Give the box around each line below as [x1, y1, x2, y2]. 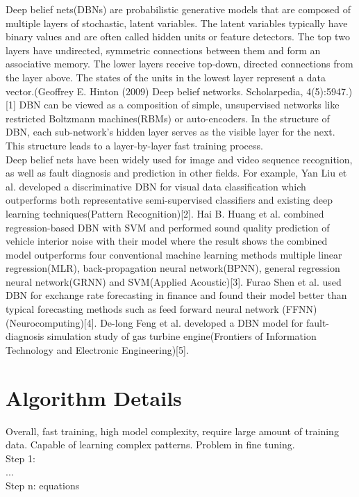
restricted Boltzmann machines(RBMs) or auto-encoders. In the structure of [6, 111, 330, 125]
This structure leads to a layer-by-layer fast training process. [6, 138, 263, 152]
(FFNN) [282, 302, 317, 316]
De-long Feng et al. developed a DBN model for [100, 315, 303, 329]
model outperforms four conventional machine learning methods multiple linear [6, 247, 342, 261]
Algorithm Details [6, 383, 182, 412]
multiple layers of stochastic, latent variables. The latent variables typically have [6, 15, 348, 30]
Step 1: [6, 450, 35, 465]
